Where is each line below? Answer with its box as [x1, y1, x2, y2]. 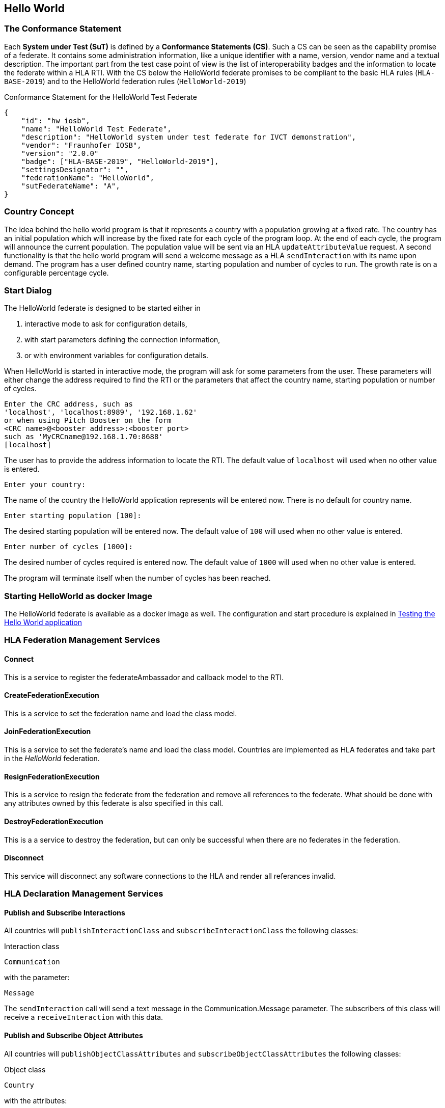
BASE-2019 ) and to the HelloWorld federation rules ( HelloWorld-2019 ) [4, 76, 246, 86]
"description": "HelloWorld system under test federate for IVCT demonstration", [21, 132, 356, 141]
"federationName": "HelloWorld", [21, 173, 155, 182]
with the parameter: [4, 973, 70, 982]
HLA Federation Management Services [4, 635, 160, 645]
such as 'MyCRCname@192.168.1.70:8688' [4, 433, 163, 441]
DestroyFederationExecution [4, 817, 103, 826]
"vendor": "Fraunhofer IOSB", [21, 141, 142, 149]
